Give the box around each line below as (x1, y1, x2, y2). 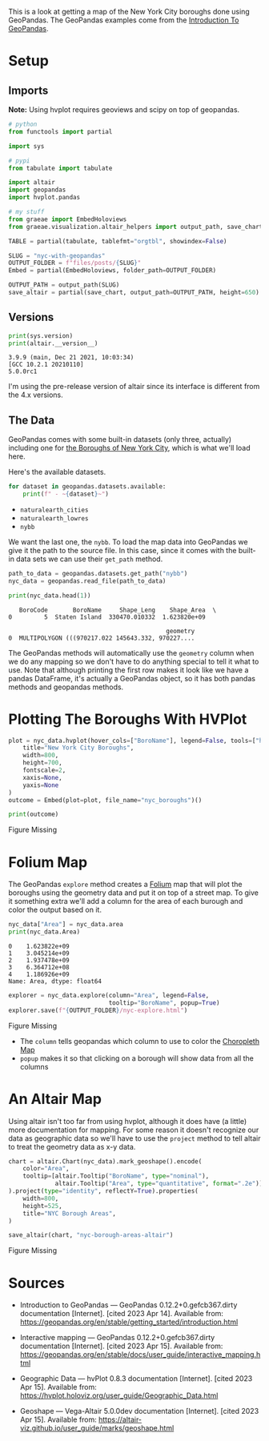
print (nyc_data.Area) (8, 928, 81, 936)
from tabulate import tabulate (8, 164, 113, 172)
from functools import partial (8, 127, 113, 135)
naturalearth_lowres (19, 515, 89, 523)
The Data (8, 413, 54, 427)
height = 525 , (22, 1202, 62, 1210)
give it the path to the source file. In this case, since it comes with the (8, 546, 237, 555)
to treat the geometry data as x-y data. (8, 1142, 136, 1151)
